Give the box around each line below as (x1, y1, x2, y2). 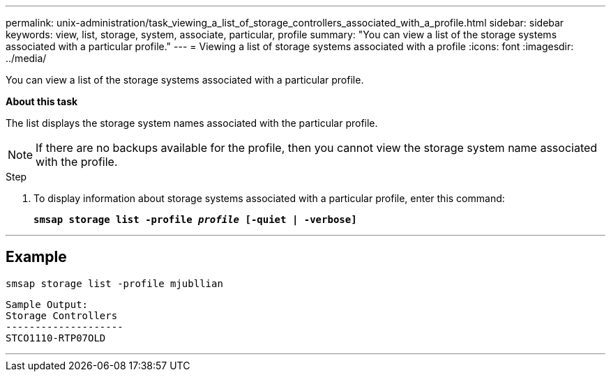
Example (6, 248, 67, 266)
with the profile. (36, 155, 118, 169)
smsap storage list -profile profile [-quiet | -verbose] (33, 214, 357, 225)
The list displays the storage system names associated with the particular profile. (6, 117, 378, 129)
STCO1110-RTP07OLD (6, 332, 106, 344)
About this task (6, 95, 78, 107)
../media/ (6, 52, 47, 64)
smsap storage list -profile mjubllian (6, 277, 223, 289)
